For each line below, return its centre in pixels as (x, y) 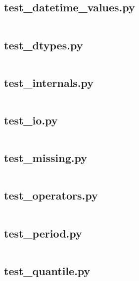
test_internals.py (49, 82)
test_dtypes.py (44, 45)
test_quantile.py (47, 270)
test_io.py (31, 120)
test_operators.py (51, 195)
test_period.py (43, 233)
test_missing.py (46, 158)
